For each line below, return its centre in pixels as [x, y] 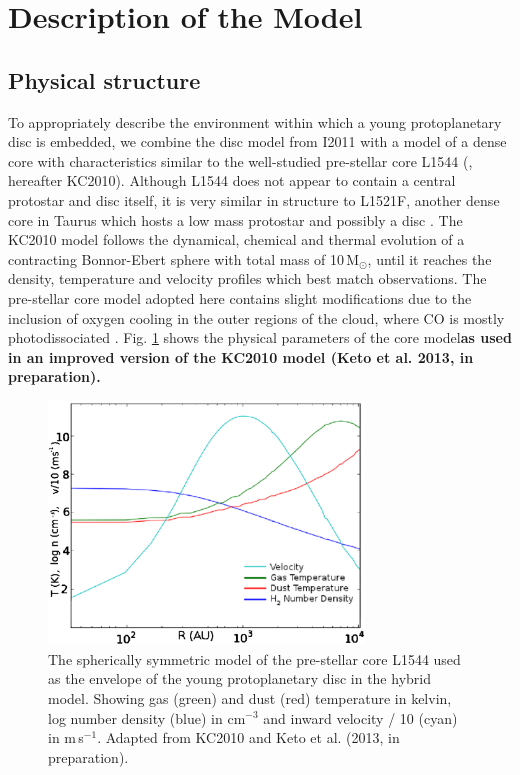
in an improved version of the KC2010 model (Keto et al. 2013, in [241, 356]
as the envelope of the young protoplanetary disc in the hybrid [239, 678]
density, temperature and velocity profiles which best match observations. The [247, 278]
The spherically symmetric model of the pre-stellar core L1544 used [254, 658]
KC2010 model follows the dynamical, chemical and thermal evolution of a [236, 239]
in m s [66, 737]
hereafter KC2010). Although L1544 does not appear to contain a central [232, 180]
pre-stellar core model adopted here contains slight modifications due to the [240, 297]
